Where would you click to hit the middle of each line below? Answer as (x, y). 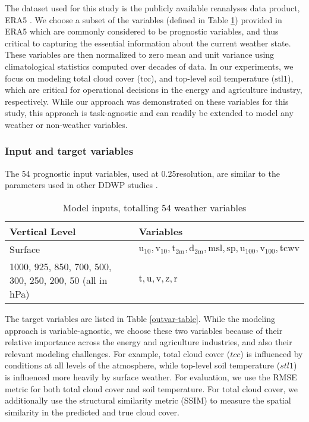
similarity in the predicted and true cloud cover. (92, 412)
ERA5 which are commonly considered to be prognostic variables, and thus (142, 31)
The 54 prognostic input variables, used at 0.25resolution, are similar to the (142, 173)
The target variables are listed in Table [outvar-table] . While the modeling (140, 318)
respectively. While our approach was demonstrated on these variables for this (147, 101)
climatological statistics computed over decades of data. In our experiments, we (149, 66)
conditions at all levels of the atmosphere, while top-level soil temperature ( (143, 365)
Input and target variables (69, 151)
